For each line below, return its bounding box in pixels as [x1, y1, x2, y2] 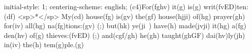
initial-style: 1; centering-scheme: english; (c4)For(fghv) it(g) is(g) [4, 1, 201, 11]
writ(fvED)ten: [203, 1, 249, 11]
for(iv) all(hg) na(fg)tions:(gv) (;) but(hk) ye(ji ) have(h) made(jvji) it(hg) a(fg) [4, 20, 247, 31]
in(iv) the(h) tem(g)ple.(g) [4, 39, 84, 50]
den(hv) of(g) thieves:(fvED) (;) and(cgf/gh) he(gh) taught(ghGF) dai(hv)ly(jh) [4, 30, 245, 40]
